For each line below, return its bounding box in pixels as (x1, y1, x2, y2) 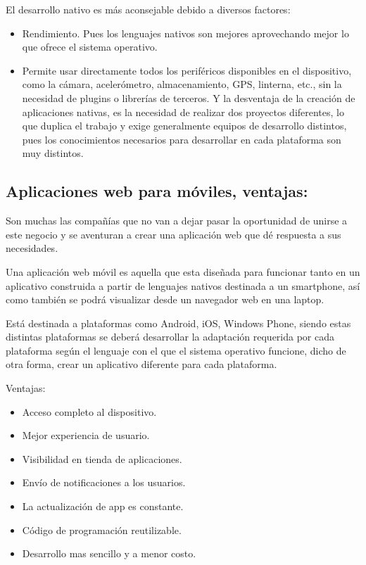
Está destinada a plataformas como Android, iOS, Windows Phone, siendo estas (6, 315, 351, 330)
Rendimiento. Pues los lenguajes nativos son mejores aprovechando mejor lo (22, 25, 349, 40)
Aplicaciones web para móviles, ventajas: (6, 180, 308, 202)
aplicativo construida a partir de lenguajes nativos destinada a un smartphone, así (6, 278, 360, 293)
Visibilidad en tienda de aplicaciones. (22, 451, 182, 466)
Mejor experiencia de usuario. (22, 428, 150, 443)
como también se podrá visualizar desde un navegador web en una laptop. (6, 292, 324, 307)
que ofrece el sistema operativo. (22, 39, 158, 54)
